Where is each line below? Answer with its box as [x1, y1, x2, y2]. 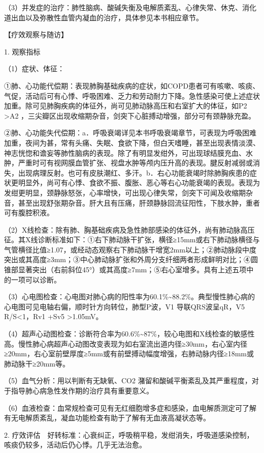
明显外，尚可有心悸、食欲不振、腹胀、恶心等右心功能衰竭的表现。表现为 [18, 177, 260, 188]
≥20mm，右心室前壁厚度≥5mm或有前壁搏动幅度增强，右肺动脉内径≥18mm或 [4, 348, 254, 359]
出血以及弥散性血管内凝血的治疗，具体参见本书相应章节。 [11, 12, 203, 22]
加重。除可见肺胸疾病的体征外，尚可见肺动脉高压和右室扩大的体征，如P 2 [4, 100, 247, 111]
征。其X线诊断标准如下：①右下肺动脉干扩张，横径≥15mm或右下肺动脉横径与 [4, 234, 260, 245]
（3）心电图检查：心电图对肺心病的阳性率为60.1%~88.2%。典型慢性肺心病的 [4, 291, 255, 302]
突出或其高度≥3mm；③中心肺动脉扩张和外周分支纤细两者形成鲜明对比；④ [4, 254, 251, 265]
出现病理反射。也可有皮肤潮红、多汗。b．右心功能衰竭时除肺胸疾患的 [18, 167, 250, 178]
